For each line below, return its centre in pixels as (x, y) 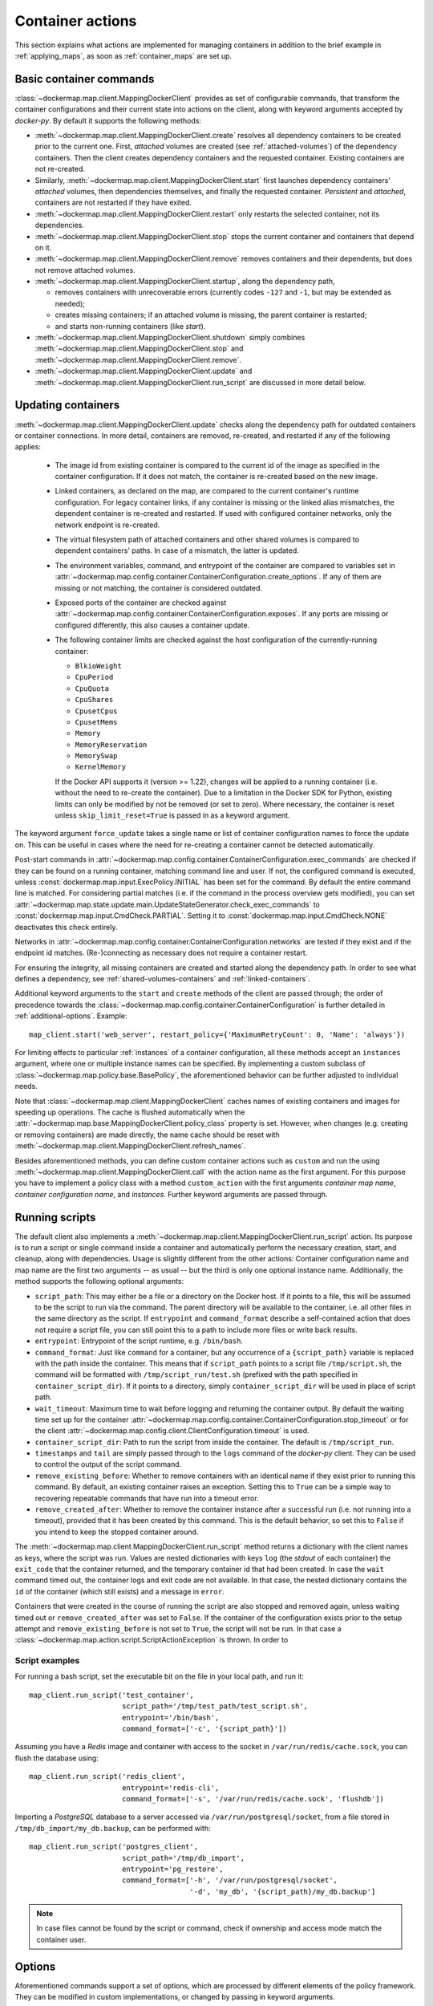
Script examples (47, 1661)
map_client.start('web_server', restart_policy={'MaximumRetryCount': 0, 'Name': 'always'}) (217, 1034)
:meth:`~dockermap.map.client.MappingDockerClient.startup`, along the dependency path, (185, 282)
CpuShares (94, 700)
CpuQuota (92, 688)
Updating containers (67, 405)
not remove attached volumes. (85, 270)
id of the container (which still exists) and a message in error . (119, 1591)
